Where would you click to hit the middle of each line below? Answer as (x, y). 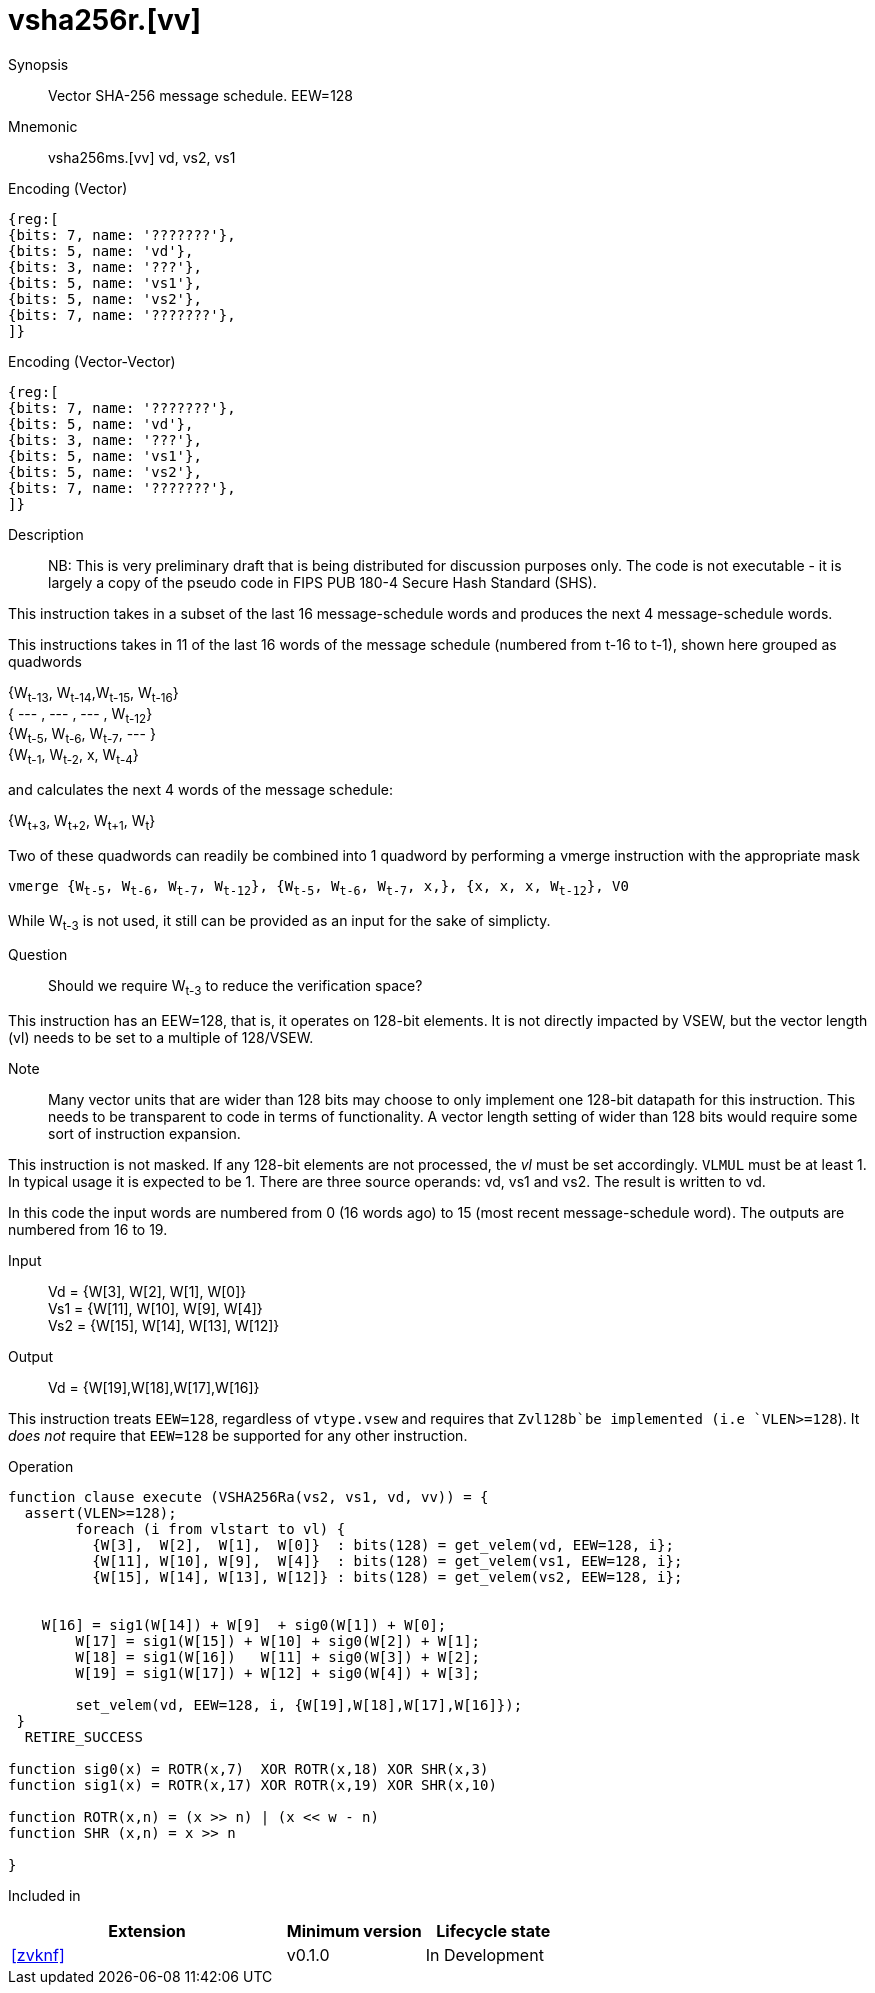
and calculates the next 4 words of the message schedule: (201, 789)
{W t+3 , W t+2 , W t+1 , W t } (82, 822)
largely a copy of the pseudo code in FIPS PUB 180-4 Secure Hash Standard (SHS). (322, 582)
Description (46, 534)
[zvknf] (38, 1955)
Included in (44, 1896)
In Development (484, 1955)
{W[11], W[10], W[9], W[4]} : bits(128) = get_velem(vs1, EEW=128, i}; (387, 1561)
